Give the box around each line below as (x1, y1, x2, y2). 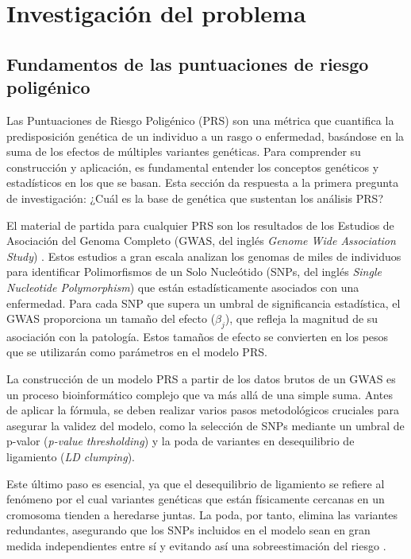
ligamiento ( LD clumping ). (6, 448, 135, 465)
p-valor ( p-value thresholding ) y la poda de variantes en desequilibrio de (6, 433, 355, 449)
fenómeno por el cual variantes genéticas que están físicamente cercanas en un (6, 491, 385, 507)
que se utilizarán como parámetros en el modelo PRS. (6, 344, 267, 360)
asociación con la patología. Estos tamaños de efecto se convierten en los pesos (6, 328, 389, 344)
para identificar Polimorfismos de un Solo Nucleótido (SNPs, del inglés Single (6, 263, 382, 280)
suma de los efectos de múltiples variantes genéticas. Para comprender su (6, 143, 361, 160)
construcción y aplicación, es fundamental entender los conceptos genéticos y (6, 158, 379, 175)
